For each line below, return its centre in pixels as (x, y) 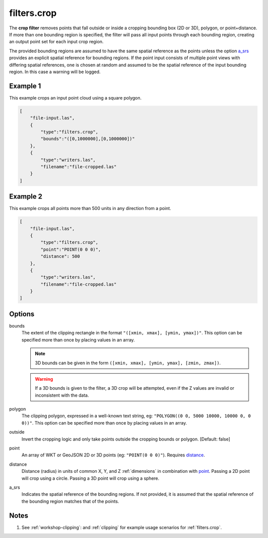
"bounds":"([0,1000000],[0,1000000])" (88, 139)
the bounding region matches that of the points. (70, 501)
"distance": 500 (60, 257)
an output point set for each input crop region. (56, 42)
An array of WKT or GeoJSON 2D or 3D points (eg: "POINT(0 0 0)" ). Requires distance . (113, 455)
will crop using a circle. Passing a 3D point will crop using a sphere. (91, 478)
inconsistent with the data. (62, 395)
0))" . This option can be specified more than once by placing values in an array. (104, 423)
